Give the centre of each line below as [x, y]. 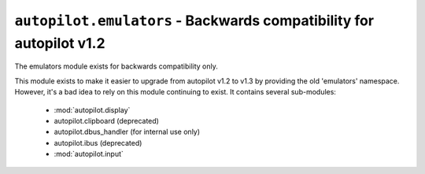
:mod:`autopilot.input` [89, 154]
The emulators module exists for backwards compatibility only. [116, 66]
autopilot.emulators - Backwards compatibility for [194, 20]
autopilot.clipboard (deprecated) [106, 120]
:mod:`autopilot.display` [92, 109]
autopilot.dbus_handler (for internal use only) [127, 132]
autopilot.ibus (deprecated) [98, 143]
